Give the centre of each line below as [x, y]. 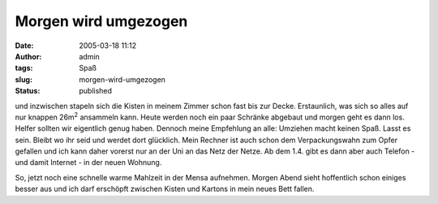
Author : [28, 56]
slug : [24, 79]
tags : [24, 68]
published [96, 91]
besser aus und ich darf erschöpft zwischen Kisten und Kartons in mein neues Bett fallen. [165, 189]
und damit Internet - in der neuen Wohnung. [88, 163]
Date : [24, 46]
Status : [28, 91]
